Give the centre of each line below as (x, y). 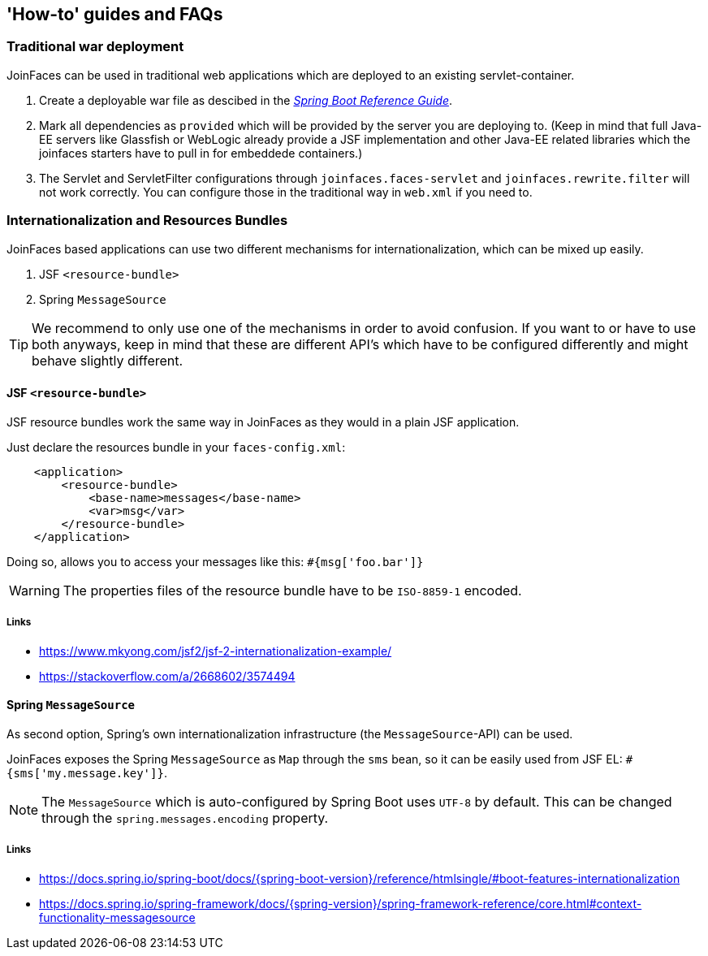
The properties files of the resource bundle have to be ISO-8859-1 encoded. (292, 590)
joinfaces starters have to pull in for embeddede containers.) (201, 153)
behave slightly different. (108, 360)
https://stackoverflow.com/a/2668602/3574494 (167, 676)
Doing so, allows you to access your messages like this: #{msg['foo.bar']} (215, 561)
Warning (35, 590)
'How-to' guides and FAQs (115, 14)
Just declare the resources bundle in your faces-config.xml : (176, 447)
